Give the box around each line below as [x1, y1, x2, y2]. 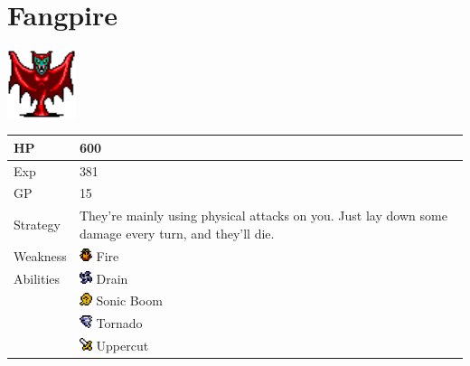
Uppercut [96, 336, 149, 355]
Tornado [96, 314, 143, 333]
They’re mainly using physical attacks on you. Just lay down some [79, 206, 447, 225]
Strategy [14, 215, 61, 234]
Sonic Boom [96, 291, 163, 310]
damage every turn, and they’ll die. [79, 223, 275, 242]
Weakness [14, 246, 67, 265]
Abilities [14, 268, 61, 287]
